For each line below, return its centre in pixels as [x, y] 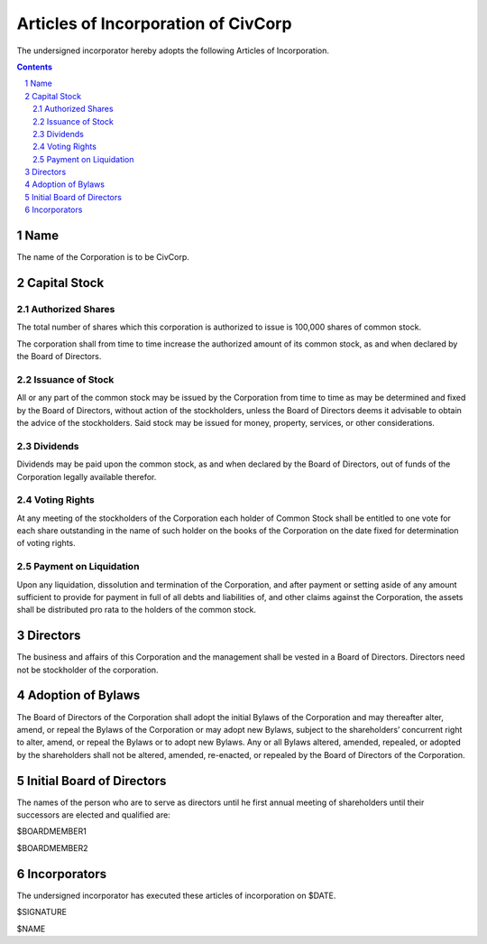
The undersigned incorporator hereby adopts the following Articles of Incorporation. [173, 51]
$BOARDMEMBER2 [52, 847]
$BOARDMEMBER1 [52, 831]
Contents [35, 67]
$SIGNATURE [42, 912]
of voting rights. [46, 543]
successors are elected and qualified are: [93, 815]
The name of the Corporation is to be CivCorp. [103, 257]
